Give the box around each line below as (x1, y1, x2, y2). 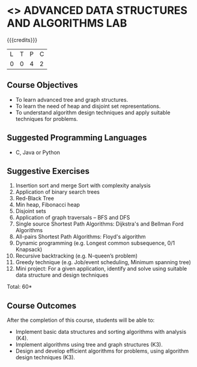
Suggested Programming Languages (7, 133, 147, 143)
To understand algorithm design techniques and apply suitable (15, 109, 171, 116)
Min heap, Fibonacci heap (15, 201, 80, 208)
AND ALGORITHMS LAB (7, 16, 127, 30)
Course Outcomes (7, 300, 77, 310)
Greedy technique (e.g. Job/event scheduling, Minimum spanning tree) (15, 259, 191, 266)
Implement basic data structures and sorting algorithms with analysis (15, 328, 187, 336)
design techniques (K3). (15, 354, 76, 361)
